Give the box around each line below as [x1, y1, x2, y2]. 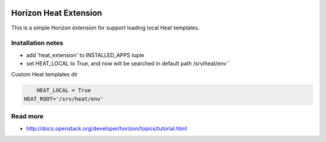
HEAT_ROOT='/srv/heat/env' [24, 95, 104, 102]
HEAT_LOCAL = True [36, 87, 91, 94]
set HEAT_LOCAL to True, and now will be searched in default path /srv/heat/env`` [26, 60, 231, 67]
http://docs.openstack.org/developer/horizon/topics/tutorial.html [26, 125, 187, 132]
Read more [11, 112, 44, 120]
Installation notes [11, 39, 63, 48]
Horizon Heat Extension [11, 8, 103, 18]
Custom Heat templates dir [11, 71, 78, 78]
